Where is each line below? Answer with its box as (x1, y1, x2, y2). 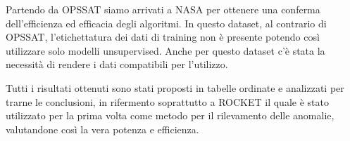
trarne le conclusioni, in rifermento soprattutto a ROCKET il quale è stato (6, 94, 329, 109)
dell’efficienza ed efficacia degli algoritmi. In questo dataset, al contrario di (6, 15, 327, 30)
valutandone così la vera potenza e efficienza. (6, 121, 199, 136)
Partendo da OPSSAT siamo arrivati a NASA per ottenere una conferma (6, 2, 320, 16)
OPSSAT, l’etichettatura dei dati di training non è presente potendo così (6, 29, 320, 44)
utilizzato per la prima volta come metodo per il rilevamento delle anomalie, (6, 108, 335, 123)
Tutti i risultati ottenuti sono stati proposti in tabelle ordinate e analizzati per (6, 80, 344, 95)
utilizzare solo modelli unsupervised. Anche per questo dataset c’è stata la (6, 43, 325, 58)
